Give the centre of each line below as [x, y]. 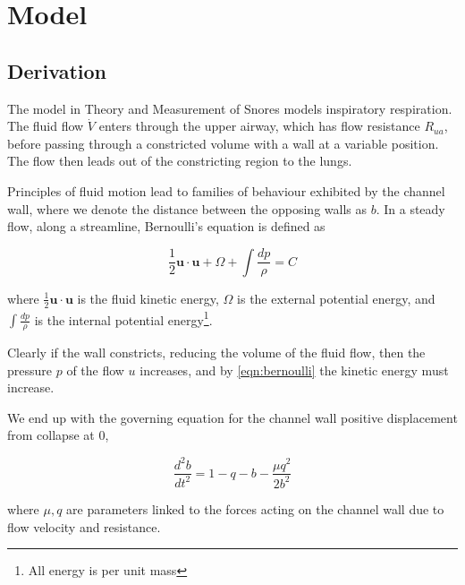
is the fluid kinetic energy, [148, 298]
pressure [30, 370]
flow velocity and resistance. [84, 526]
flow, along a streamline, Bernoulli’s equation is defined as [166, 226]
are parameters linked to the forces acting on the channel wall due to [255, 508]
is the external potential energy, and [336, 298]
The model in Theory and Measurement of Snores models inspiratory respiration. [230, 108]
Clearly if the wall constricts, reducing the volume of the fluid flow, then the [216, 353]
